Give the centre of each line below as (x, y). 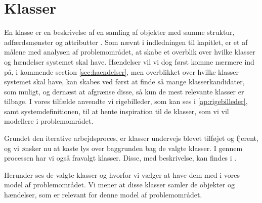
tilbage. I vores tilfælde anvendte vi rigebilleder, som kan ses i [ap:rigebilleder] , (126, 101)
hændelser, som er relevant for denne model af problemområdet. (103, 195)
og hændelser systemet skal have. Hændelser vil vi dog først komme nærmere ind (129, 61)
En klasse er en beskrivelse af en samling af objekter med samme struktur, (119, 32)
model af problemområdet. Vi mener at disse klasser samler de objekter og (119, 185)
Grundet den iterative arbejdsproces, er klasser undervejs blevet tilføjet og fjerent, (131, 138)
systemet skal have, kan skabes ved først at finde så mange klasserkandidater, (124, 82)
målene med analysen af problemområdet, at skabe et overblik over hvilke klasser (130, 52)
